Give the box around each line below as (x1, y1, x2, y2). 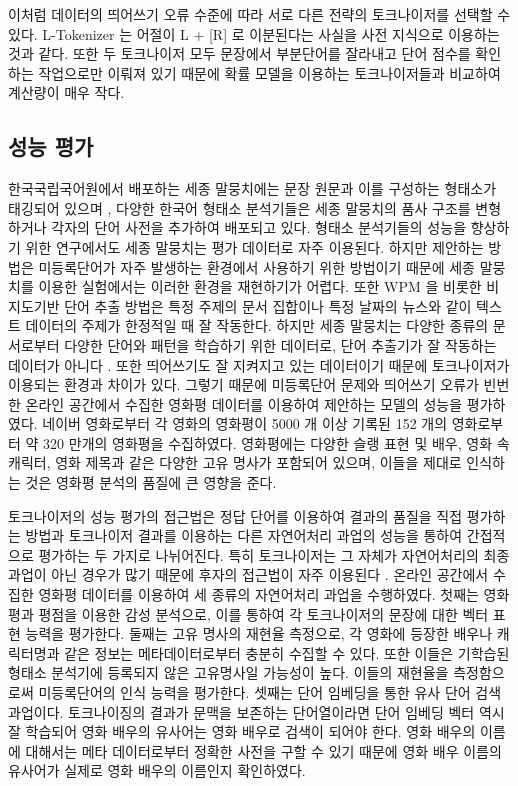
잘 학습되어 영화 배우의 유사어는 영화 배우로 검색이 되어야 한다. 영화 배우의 (8, 721, 476, 742)
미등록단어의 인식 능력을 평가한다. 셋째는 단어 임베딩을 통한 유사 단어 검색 (38, 682, 502, 703)
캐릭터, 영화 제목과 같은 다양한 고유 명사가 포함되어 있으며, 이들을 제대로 (8, 452, 462, 473)
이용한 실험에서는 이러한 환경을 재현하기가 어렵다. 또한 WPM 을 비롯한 (38, 276, 482, 297)
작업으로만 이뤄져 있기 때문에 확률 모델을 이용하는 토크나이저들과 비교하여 (38, 62, 501, 83)
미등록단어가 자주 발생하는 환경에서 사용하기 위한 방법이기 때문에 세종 (38, 256, 475, 277)
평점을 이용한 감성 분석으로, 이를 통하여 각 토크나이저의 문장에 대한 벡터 (38, 603, 489, 624)
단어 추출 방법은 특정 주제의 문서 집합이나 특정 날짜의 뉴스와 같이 (64, 295, 472, 316)
